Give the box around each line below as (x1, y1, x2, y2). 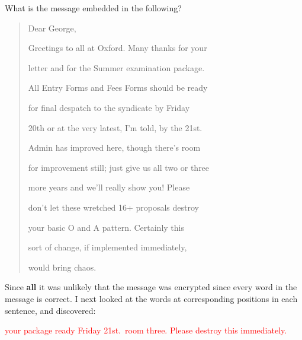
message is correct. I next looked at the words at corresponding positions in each (5, 292, 298, 304)
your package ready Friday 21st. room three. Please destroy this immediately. (5, 324, 287, 336)
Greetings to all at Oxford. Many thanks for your (28, 42, 207, 54)
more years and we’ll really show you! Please (28, 181, 190, 193)
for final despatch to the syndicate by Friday (28, 101, 190, 113)
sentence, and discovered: (5, 304, 96, 316)
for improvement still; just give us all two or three (28, 161, 210, 173)
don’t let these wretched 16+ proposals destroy (28, 201, 199, 213)
